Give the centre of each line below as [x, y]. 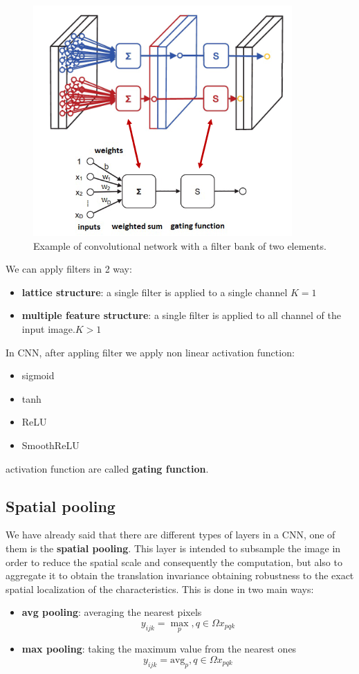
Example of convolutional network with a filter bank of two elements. [180, 245]
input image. [48, 328]
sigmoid [38, 375]
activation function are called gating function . [107, 468]
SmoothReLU [50, 445]
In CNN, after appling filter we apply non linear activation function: [150, 352]
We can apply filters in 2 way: [69, 269]
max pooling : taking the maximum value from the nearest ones [159, 649]
